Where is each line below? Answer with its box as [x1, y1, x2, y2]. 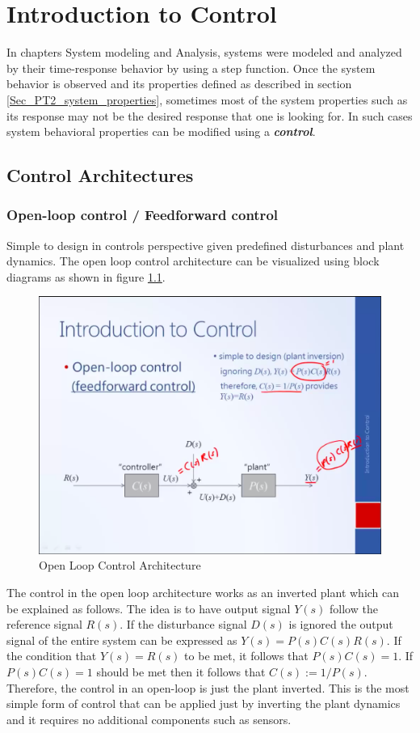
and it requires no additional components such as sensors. [6, 710, 292, 727]
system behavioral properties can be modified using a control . [6, 123, 316, 140]
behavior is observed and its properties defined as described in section [6, 75, 352, 92]
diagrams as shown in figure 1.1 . [6, 268, 166, 285]
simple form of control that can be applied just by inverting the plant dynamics [6, 695, 401, 712]
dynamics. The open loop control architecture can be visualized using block [6, 252, 380, 269]
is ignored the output [288, 616, 393, 633]
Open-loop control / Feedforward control [6, 205, 279, 225]
